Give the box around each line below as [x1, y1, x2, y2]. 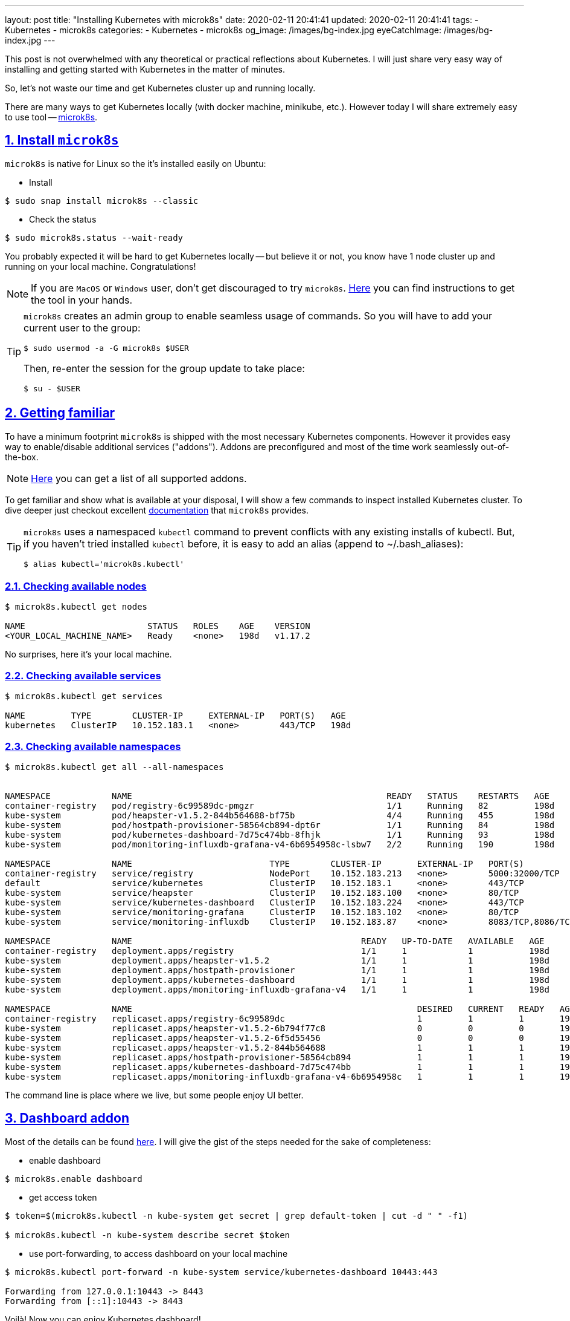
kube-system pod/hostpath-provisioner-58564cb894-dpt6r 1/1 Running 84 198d [5, 820, 555, 830]
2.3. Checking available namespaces [5, 740, 181, 752]
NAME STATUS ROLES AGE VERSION [5, 621, 310, 631]
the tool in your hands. [31, 293, 133, 306]
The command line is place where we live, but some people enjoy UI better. [5, 1089, 304, 1100]
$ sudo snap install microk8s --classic [5, 195, 199, 206]
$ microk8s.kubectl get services [5, 691, 163, 702]
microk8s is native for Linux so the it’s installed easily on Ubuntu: [5, 158, 266, 169]
